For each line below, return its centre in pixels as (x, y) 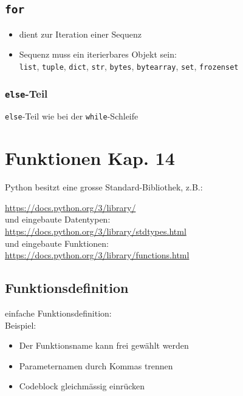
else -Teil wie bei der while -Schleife (72, 116)
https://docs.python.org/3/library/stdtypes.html (96, 231)
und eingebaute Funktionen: (57, 243)
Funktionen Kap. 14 (90, 158)
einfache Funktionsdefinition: (58, 313)
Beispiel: (21, 325)
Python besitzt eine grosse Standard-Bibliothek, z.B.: (104, 187)
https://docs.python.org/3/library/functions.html (97, 255)
